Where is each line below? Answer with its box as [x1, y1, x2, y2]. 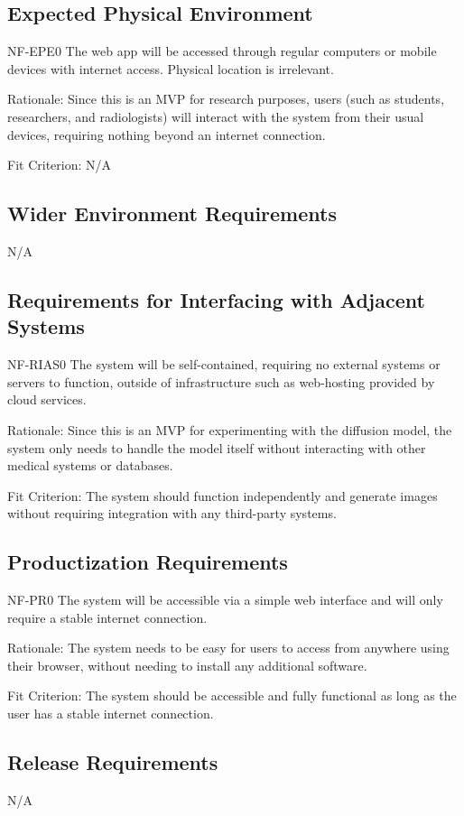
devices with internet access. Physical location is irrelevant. [7, 59, 334, 78]
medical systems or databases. [7, 456, 173, 475]
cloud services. [7, 390, 87, 409]
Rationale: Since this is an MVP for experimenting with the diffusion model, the [7, 420, 452, 439]
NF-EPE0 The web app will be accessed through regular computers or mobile [7, 42, 437, 60]
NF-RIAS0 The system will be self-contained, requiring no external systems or [7, 355, 441, 374]
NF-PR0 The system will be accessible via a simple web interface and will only [7, 590, 443, 609]
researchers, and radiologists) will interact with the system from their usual [7, 107, 424, 125]
